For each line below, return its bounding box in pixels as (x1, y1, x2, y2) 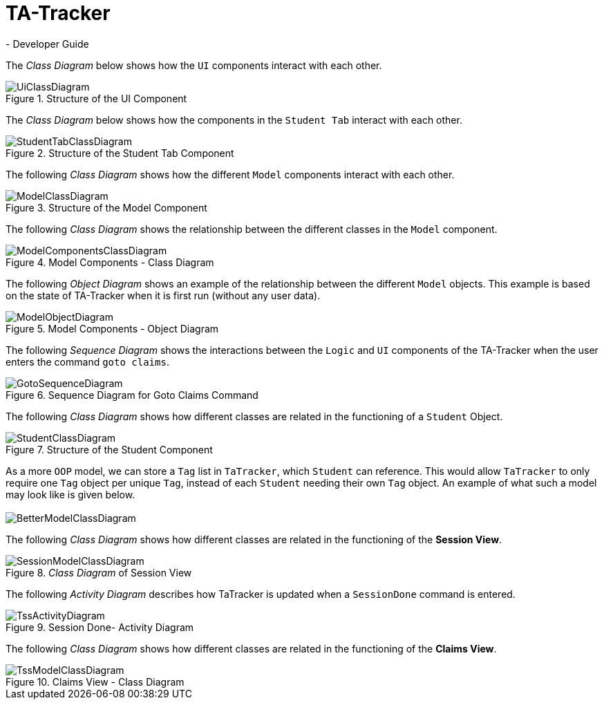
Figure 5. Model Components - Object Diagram (6, 322, 219, 335)
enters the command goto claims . (6, 355, 169, 368)
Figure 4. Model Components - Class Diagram (6, 256, 214, 268)
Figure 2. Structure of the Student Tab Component (6, 147, 234, 159)
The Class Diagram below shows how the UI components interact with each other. (6, 59, 382, 71)
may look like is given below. (6, 488, 135, 500)
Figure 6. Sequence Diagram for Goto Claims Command (6, 388, 258, 401)
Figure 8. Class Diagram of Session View (6, 566, 192, 579)
